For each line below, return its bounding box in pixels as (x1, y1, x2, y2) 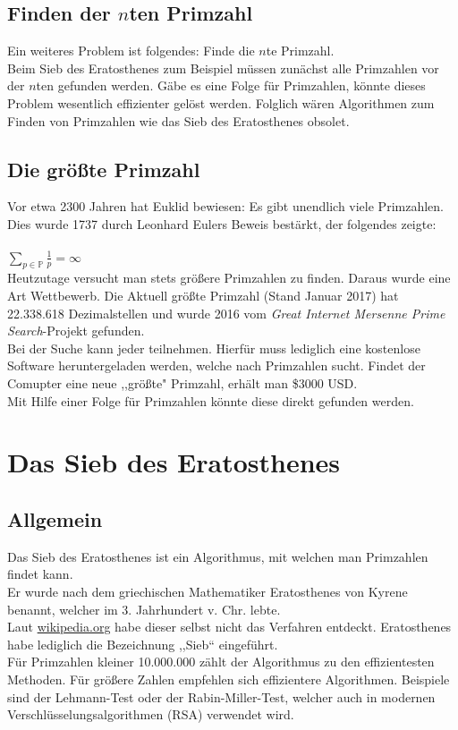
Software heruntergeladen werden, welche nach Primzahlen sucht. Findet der (7, 356, 426, 375)
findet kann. (7, 564, 73, 583)
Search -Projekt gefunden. (7, 321, 145, 340)
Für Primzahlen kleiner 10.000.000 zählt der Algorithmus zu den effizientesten (7, 652, 435, 671)
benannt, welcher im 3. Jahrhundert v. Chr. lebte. (7, 599, 281, 618)
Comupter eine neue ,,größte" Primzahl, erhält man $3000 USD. (7, 374, 358, 393)
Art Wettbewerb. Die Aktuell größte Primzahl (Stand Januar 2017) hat (7, 286, 399, 305)
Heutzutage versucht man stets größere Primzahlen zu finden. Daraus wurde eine (7, 268, 451, 287)
